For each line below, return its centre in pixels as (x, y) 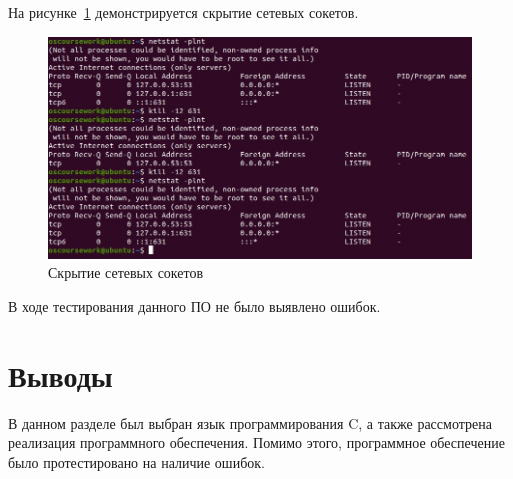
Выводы (60, 374)
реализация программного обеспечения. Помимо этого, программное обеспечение (256, 442)
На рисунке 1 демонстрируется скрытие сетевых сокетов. (183, 12)
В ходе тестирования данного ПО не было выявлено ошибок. (194, 305)
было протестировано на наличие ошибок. (136, 461)
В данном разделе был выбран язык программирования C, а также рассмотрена (250, 422)
